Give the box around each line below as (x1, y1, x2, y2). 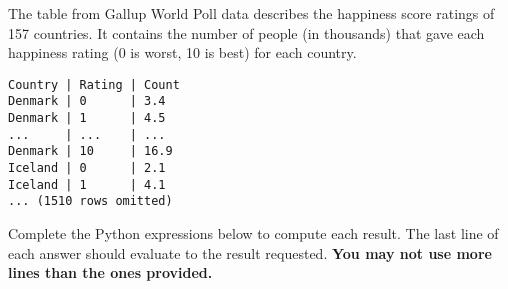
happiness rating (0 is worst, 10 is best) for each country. (8, 42, 357, 63)
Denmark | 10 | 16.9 (8, 144, 173, 159)
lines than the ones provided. (8, 262, 213, 283)
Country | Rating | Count (8, 77, 180, 92)
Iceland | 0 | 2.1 (8, 161, 166, 176)
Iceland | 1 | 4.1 (8, 177, 166, 192)
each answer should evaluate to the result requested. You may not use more (8, 242, 492, 263)
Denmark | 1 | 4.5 (8, 111, 166, 126)
